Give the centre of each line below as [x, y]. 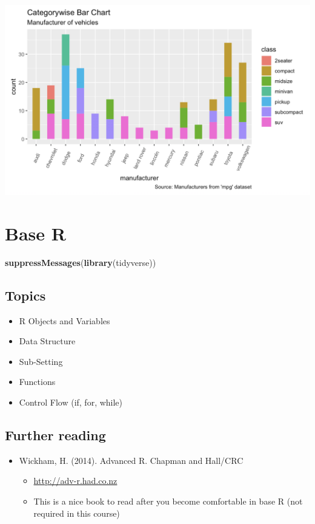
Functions [37, 382]
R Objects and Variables [65, 320]
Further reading [55, 434]
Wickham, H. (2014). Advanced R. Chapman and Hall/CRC [131, 460]
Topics [25, 295]
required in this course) [77, 513]
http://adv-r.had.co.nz [75, 481]
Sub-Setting [41, 361]
